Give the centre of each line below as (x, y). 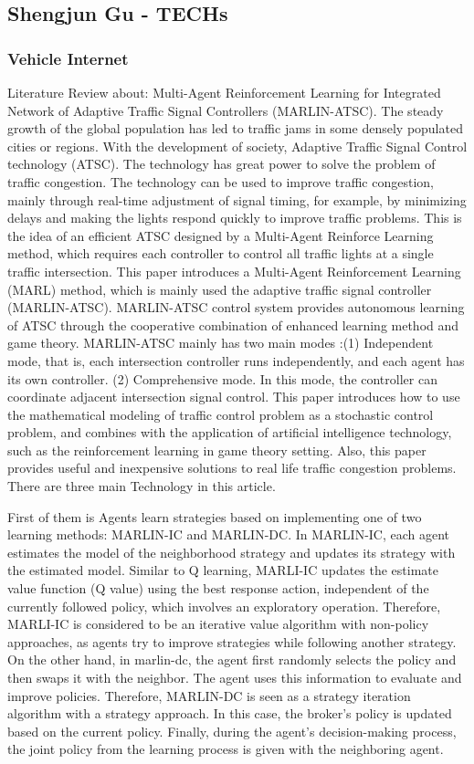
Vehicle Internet (68, 58)
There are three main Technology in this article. (142, 486)
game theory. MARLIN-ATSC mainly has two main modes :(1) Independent (221, 343)
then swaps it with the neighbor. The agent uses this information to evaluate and (235, 677)
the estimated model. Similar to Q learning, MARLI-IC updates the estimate (223, 570)
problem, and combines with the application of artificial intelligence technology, (230, 432)
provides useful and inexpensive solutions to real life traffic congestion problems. (232, 468)
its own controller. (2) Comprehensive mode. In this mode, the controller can (222, 378)
